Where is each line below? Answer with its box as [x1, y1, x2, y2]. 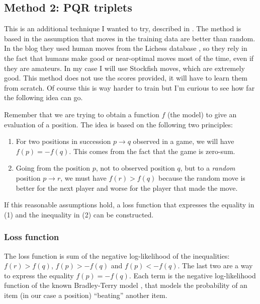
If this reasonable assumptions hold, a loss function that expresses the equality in [4, 199, 254, 210]
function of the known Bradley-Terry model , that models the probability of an [4, 280, 247, 290]
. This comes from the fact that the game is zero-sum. [69, 145, 235, 156]
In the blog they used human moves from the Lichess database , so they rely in [4, 43, 247, 53]
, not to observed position [96, 163, 175, 173]
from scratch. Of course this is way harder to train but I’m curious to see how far [4, 82, 255, 93]
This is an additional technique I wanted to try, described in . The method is [4, 23, 241, 34]
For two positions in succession [16, 136, 111, 146]
